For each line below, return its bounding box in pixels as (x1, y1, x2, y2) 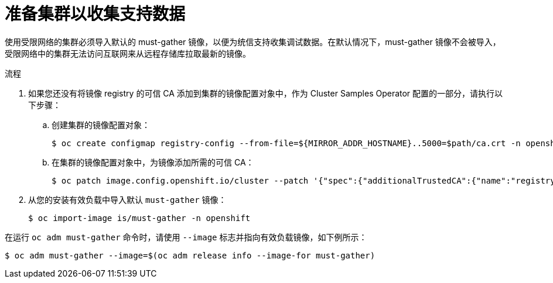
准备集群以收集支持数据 (5, 4, 186, 24)
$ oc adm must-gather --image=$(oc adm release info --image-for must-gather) (5, 250, 376, 260)
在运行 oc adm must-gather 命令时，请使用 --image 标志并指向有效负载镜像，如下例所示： (5, 232, 367, 242)
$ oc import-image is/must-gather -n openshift (28, 213, 251, 223)
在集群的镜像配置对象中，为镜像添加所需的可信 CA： (52, 157, 254, 167)
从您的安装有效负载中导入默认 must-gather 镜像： (28, 194, 227, 205)
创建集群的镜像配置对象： (52, 119, 150, 130)
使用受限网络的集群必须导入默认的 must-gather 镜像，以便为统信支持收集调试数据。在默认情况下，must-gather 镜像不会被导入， (5, 36, 501, 47)
